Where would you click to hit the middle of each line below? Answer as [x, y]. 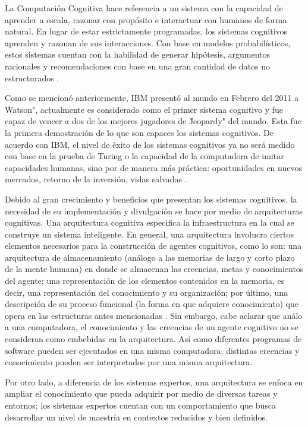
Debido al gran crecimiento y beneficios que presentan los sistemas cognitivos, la [151, 199]
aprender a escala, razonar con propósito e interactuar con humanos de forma [146, 19]
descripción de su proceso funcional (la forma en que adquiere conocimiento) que [152, 304]
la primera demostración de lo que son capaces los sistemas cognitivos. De [139, 132]
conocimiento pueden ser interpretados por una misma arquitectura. [129, 362]
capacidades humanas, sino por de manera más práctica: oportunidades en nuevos [153, 167]
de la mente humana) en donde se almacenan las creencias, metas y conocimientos [154, 269]
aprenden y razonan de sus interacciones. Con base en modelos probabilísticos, [148, 42]
